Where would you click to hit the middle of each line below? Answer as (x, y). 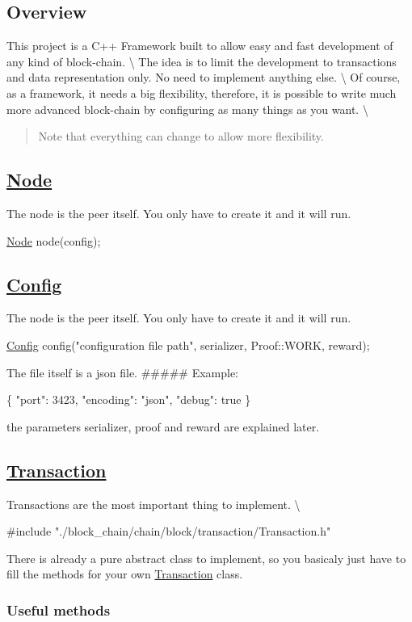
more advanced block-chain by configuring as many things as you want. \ (187, 109)
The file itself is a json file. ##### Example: (122, 372)
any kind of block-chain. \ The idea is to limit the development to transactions (202, 61)
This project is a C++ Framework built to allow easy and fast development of (200, 46)
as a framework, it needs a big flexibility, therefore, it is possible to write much (202, 92)
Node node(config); (54, 240)
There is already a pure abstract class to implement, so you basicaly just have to (206, 558)
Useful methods (59, 609)
